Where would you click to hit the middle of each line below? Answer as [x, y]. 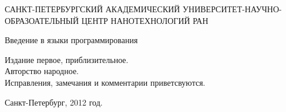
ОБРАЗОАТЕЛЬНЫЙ [42, 20]
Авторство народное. [42, 71]
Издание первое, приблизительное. [67, 59]
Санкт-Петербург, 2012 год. [54, 102]
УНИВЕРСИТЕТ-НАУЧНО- [232, 9]
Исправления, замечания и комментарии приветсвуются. [105, 82]
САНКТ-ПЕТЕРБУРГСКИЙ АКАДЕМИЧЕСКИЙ [92, 9]
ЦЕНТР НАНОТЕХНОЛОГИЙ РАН [145, 20]
